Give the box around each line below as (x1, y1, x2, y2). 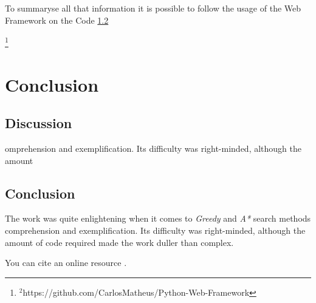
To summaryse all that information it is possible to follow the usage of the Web (5, 2, 301, 14)
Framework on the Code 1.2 (5, 13, 109, 26)
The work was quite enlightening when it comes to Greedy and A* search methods (5, 212, 311, 225)
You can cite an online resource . (5, 256, 127, 269)
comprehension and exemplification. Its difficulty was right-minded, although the (5, 224, 306, 236)
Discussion (5, 114, 72, 132)
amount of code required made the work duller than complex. (5, 236, 234, 248)
